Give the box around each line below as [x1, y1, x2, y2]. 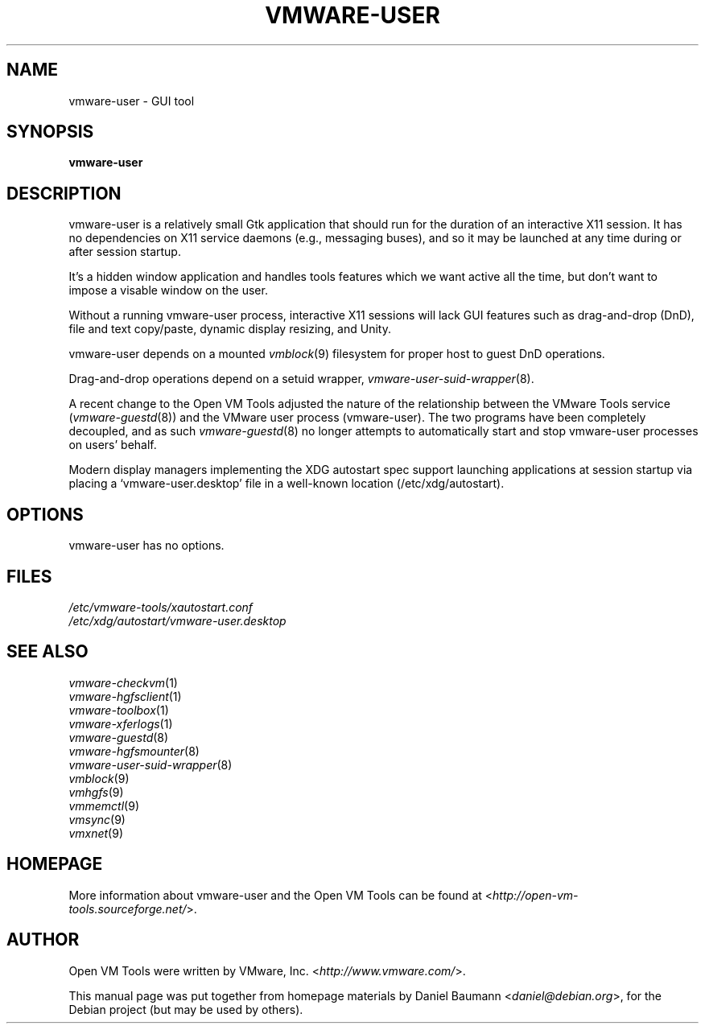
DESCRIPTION [6, 183, 122, 204]
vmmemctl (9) [68, 798, 140, 813]
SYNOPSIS [6, 122, 94, 142]
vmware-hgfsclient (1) [68, 689, 182, 703]
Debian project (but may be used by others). [68, 1002, 303, 1016]
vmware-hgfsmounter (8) [68, 744, 200, 758]
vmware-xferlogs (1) [68, 716, 173, 731]
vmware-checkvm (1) [68, 675, 178, 690]
